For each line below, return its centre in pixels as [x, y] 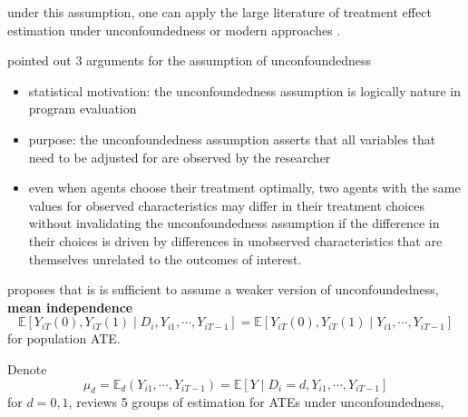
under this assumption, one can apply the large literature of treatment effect [219, 12]
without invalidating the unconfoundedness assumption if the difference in [234, 223]
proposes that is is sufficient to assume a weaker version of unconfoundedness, [223, 289]
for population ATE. [64, 338]
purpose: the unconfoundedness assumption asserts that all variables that [232, 139]
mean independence [70, 307]
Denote [27, 368]
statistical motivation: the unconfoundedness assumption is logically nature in [245, 90]
